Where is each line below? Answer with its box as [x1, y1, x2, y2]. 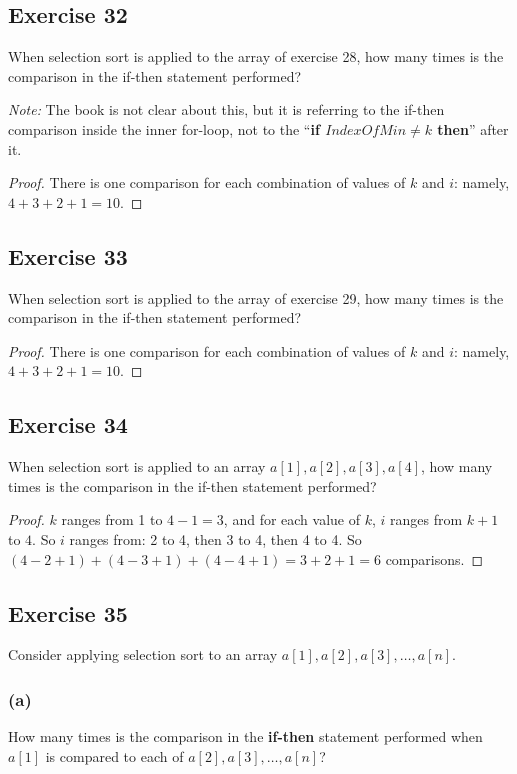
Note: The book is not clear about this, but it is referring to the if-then [8, 99, 445, 120]
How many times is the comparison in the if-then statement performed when [8, 726, 483, 747]
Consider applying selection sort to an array [8, 644, 278, 665]
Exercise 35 [8, 597, 128, 628]
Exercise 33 [8, 240, 128, 271]
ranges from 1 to [61, 509, 163, 530]
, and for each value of [223, 509, 360, 530]
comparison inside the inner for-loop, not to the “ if [8, 118, 320, 139]
